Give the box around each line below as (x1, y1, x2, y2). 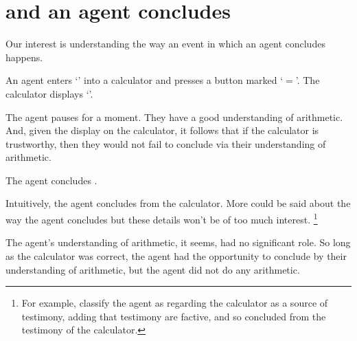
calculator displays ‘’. (5, 86, 93, 100)
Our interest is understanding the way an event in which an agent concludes (5, 36, 325, 51)
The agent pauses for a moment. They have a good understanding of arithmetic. (5, 109, 343, 124)
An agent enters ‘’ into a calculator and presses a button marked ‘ (5, 73, 284, 87)
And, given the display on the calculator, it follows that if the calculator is (5, 123, 319, 137)
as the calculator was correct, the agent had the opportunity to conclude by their (5, 248, 347, 263)
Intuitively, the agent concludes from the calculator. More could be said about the (5, 196, 351, 210)
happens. (5, 49, 43, 64)
